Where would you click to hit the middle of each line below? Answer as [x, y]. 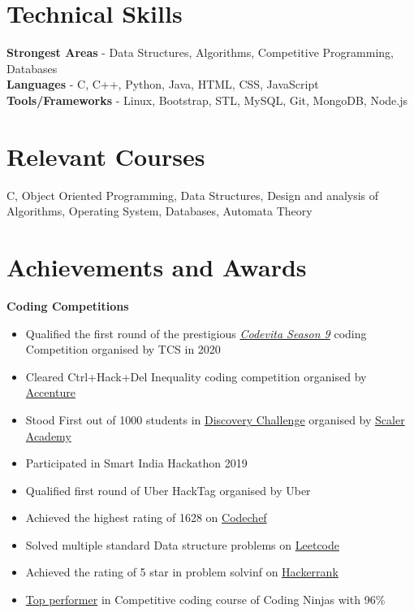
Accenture [50, 392]
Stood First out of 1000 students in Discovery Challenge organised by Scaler [215, 419]
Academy [48, 435]
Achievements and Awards [157, 267]
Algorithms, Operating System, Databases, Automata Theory [160, 211]
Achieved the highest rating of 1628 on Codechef [146, 517]
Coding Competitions [68, 305]
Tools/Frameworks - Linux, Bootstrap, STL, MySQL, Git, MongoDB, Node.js [207, 100]
